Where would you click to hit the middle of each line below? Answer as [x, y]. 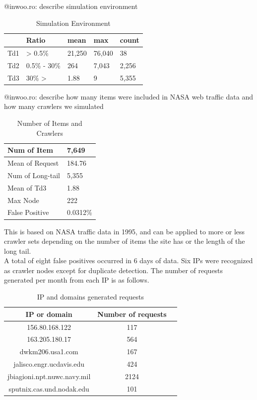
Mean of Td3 [27, 187]
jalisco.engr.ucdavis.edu [49, 364]
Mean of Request [33, 163]
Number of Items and [50, 123]
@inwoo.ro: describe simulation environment [71, 6]
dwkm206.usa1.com [49, 351]
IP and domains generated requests [90, 297]
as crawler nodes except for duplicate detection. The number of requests [114, 270]
